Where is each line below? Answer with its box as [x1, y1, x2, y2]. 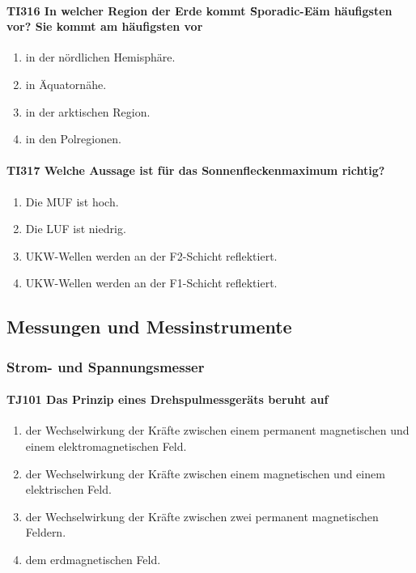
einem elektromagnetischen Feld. [25, 437, 187, 454]
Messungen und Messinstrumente [6, 314, 292, 339]
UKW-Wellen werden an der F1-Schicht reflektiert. [25, 274, 278, 291]
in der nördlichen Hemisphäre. [25, 49, 176, 66]
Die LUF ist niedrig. [25, 220, 126, 237]
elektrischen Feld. [25, 481, 112, 498]
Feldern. [25, 524, 66, 541]
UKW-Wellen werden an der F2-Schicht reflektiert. [25, 247, 278, 264]
